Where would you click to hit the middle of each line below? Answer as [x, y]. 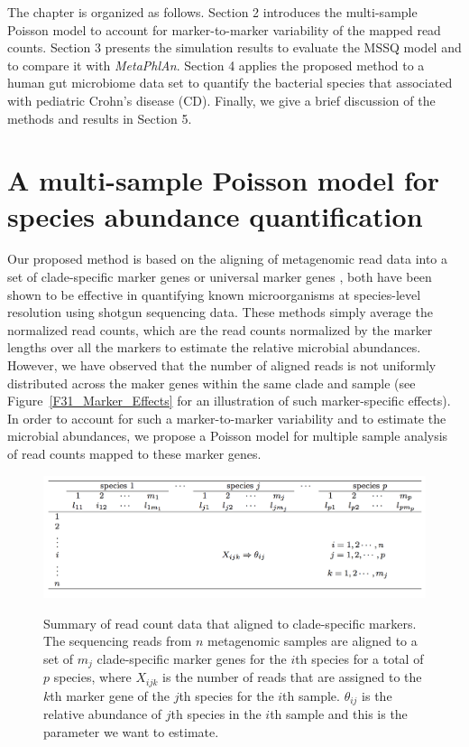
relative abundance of [103, 714]
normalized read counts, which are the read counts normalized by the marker [220, 329]
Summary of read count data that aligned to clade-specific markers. [230, 623]
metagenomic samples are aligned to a [313, 641]
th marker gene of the [110, 695]
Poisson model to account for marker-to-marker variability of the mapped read [224, 29]
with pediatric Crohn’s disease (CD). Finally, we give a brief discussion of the [221, 100]
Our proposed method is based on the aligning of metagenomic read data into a [228, 259]
